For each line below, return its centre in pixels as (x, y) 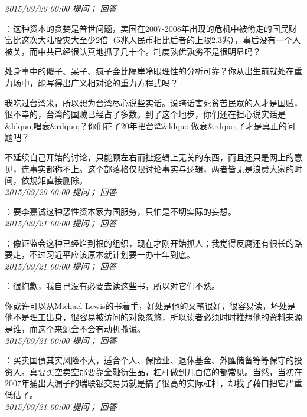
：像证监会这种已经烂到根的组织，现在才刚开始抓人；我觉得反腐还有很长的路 (153, 243)
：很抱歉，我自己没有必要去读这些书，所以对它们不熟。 (112, 286)
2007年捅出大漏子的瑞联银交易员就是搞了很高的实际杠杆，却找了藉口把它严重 (153, 383)
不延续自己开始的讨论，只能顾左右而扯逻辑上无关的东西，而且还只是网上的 (149, 157)
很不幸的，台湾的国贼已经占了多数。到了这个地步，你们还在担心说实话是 (145, 114)
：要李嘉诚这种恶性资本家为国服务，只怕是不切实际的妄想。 (120, 211)
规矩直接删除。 (58, 180)
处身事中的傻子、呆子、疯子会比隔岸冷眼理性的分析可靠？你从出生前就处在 (149, 71)
